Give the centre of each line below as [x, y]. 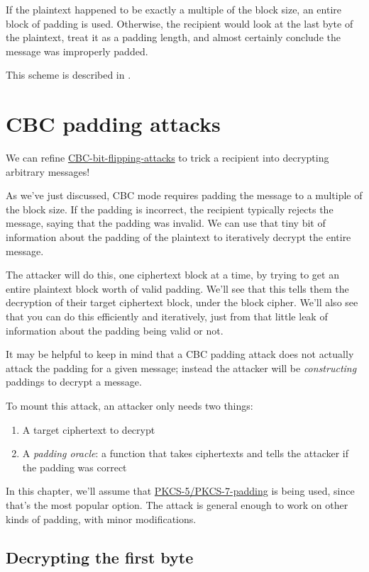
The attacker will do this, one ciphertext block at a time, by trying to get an [172, 275]
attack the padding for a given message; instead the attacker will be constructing [181, 368]
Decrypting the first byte [100, 557]
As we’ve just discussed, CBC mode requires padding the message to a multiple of [184, 195]
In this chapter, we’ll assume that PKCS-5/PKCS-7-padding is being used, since [180, 491]
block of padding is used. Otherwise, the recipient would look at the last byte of [180, 23]
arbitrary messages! [48, 171]
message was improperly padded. [77, 51]
